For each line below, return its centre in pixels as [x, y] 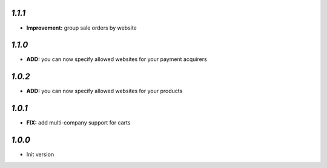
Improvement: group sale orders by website [82, 28]
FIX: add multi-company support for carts [78, 123]
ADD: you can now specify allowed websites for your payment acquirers [117, 59]
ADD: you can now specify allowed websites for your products [104, 91]
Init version [40, 155]
